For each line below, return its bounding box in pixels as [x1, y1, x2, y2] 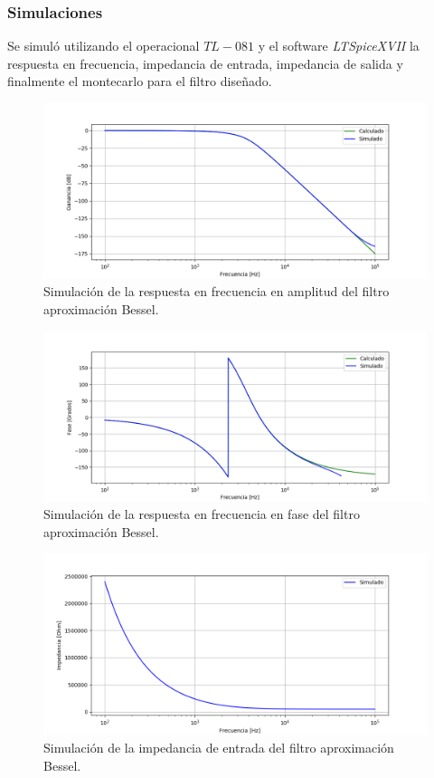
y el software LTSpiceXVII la [258, 36, 420, 55]
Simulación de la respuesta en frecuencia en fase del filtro [43, 504, 360, 523]
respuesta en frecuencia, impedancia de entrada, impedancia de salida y [7, 53, 403, 72]
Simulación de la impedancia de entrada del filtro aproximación [43, 738, 394, 757]
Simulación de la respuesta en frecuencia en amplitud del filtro [43, 282, 390, 301]
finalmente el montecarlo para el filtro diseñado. [7, 72, 272, 91]
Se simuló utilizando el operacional [7, 36, 200, 55]
